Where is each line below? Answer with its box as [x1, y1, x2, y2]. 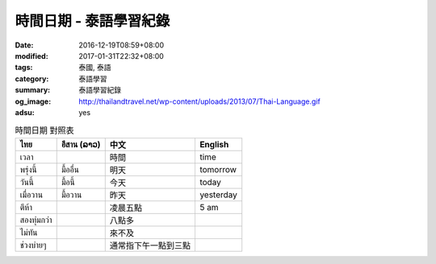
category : [15, 73, 49, 84]
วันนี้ [19, 176, 34, 188]
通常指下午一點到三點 [109, 240, 191, 251]
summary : [15, 85, 51, 95]
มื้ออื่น [61, 163, 80, 175]
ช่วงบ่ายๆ [19, 239, 47, 250]
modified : [15, 51, 48, 60]
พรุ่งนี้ [19, 163, 37, 175]
